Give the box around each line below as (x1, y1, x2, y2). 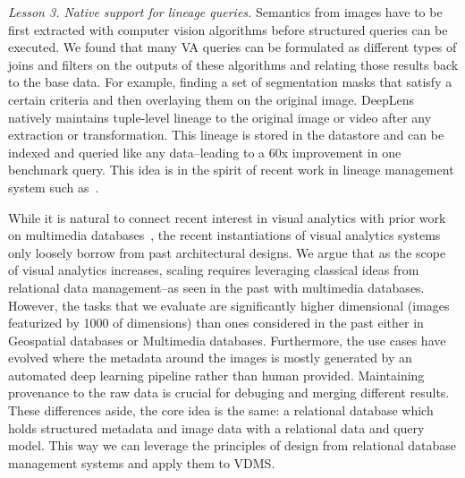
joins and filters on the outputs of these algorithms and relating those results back (8, 55, 459, 73)
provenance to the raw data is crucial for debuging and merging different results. (8, 383, 450, 402)
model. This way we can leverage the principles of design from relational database (8, 436, 456, 455)
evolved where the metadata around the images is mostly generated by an (8, 348, 412, 367)
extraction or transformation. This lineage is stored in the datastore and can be (8, 125, 444, 144)
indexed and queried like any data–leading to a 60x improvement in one (8, 142, 402, 161)
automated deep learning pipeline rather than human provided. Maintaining (8, 365, 425, 384)
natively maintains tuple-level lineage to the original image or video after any (8, 107, 432, 126)
